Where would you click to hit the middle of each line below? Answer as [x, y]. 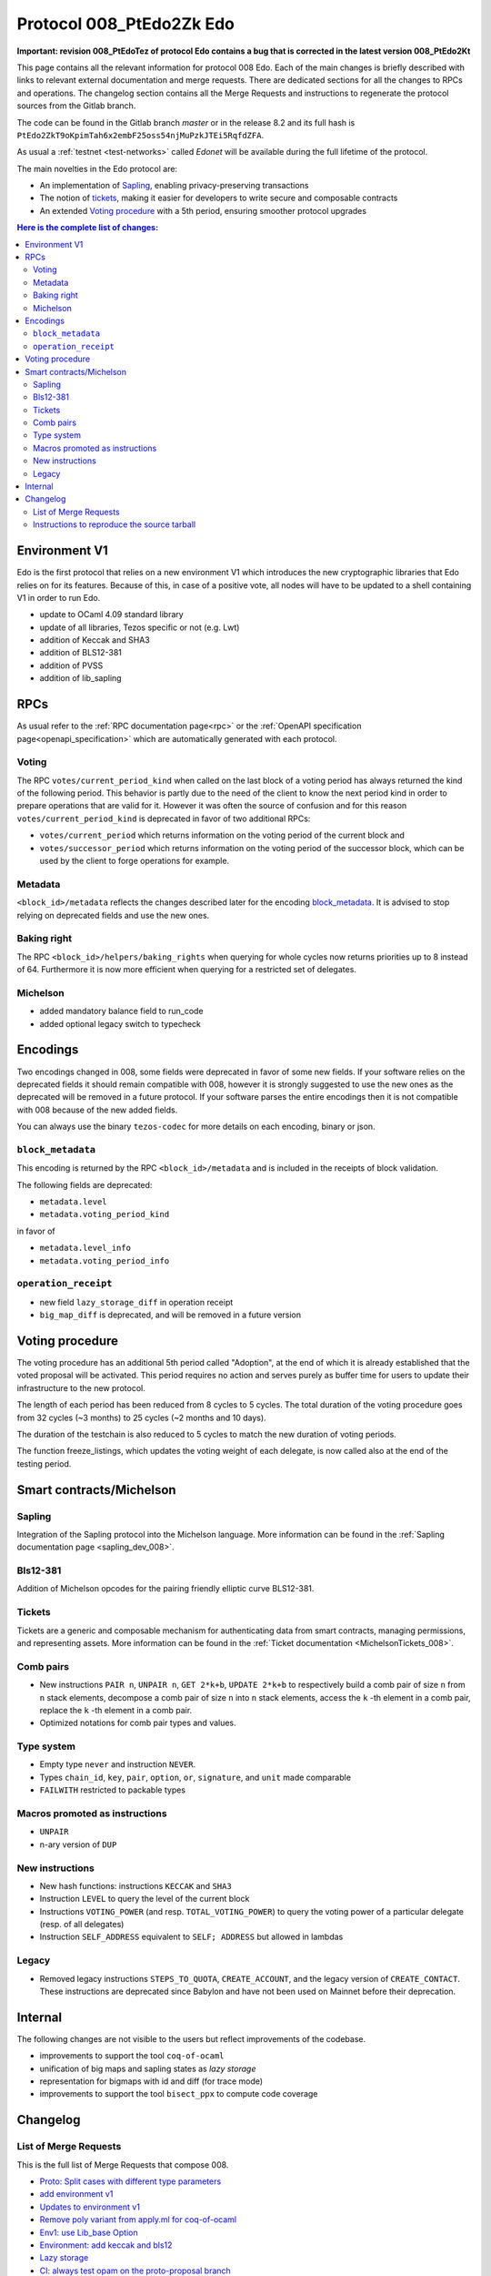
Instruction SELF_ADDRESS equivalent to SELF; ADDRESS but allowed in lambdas [191, 1937]
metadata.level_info [85, 1248]
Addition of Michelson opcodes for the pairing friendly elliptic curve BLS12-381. [165, 1589]
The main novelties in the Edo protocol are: [97, 168]
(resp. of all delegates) [82, 1925]
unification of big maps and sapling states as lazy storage [148, 2068]
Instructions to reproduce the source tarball [114, 524]
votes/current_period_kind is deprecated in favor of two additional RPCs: [164, 818]
